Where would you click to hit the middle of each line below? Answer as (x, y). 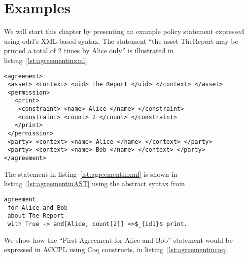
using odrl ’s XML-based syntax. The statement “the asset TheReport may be (121, 41)
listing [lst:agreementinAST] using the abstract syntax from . (97, 183)
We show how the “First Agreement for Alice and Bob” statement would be (118, 240)
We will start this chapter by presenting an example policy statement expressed (124, 31)
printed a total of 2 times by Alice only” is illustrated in (89, 50)
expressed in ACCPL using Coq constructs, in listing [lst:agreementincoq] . (117, 249)
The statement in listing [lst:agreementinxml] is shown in (91, 174)
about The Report (36, 216)
